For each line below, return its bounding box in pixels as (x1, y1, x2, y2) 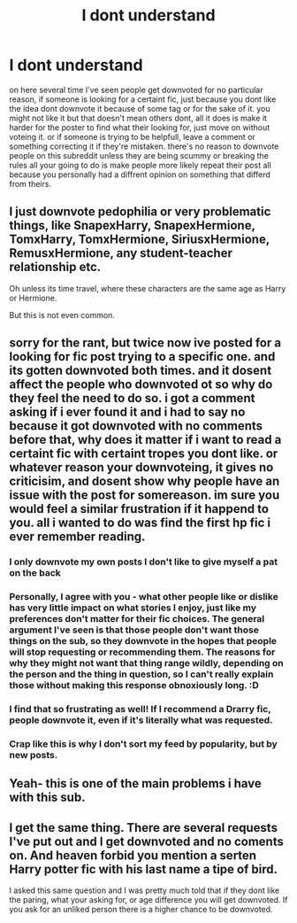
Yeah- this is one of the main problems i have (9, 776, 263, 791)
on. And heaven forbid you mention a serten (9, 848, 257, 863)
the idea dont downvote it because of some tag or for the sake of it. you (9, 103, 271, 113)
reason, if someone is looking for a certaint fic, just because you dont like (9, 94, 277, 105)
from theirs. (9, 178, 51, 189)
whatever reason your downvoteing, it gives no (9, 460, 274, 475)
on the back (9, 567, 62, 579)
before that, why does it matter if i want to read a (9, 432, 282, 447)
